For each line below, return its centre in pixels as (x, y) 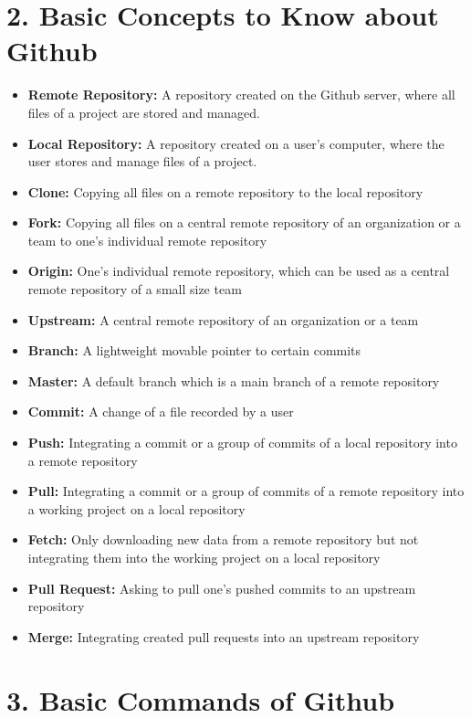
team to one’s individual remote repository (147, 240)
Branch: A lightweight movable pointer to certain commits (194, 350)
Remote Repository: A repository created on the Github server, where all (241, 95)
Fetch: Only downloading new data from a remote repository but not (223, 539)
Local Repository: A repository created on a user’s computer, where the (236, 143)
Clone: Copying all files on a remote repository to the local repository (225, 191)
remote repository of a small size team (135, 289)
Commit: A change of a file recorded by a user (161, 412)
